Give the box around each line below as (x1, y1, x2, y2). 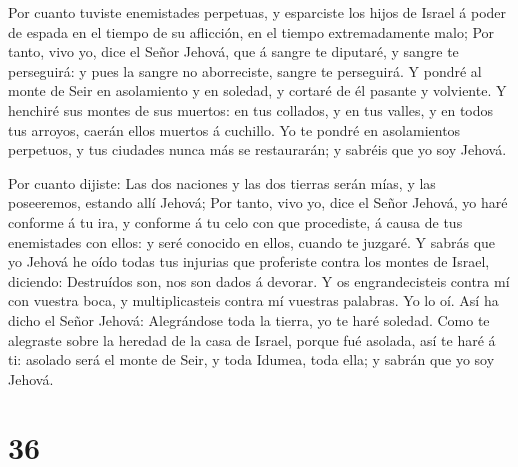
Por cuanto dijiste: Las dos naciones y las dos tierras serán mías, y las (8, 172, 436, 193)
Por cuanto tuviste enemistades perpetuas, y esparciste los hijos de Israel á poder (8, 2, 507, 22)
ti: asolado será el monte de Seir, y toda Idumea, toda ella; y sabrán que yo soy (8, 349, 495, 370)
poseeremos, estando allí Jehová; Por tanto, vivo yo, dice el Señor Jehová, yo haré (8, 192, 508, 213)
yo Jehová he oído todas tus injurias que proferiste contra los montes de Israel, (8, 251, 490, 272)
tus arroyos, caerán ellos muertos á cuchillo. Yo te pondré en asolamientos (8, 119, 461, 140)
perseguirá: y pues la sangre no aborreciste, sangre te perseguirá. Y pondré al (8, 60, 482, 81)
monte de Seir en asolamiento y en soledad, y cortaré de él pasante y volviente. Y (8, 80, 507, 101)
